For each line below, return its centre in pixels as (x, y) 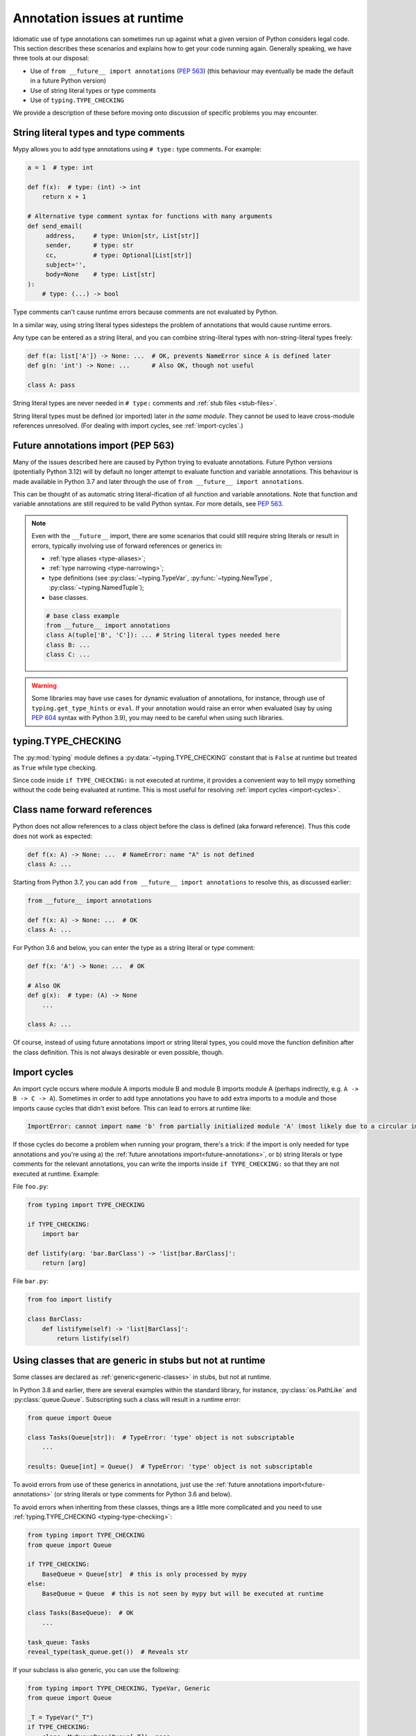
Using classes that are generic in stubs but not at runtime (139, 1361)
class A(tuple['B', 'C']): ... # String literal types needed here (163, 635)
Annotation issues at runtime (98, 18)
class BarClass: (55, 1319)
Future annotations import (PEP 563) (94, 445)
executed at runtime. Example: (56, 1174)
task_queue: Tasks (59, 1642)
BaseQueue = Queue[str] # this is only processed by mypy (145, 1574)
